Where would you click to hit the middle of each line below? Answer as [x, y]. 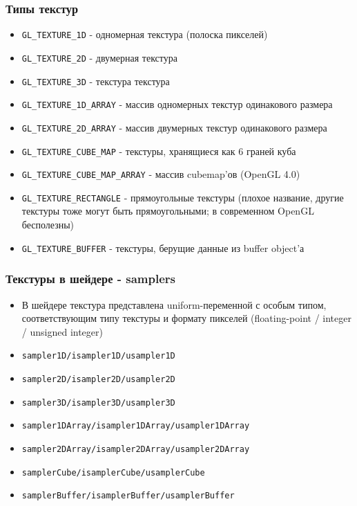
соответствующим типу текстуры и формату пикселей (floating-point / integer [186, 318]
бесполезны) [48, 225]
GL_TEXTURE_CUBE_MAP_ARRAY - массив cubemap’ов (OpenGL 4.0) [161, 174]
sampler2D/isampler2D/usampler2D [98, 379]
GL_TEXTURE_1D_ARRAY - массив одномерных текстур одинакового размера [177, 104]
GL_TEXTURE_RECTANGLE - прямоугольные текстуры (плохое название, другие [183, 197]
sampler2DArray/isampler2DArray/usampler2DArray [136, 449]
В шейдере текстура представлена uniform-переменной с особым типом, [174, 304]
